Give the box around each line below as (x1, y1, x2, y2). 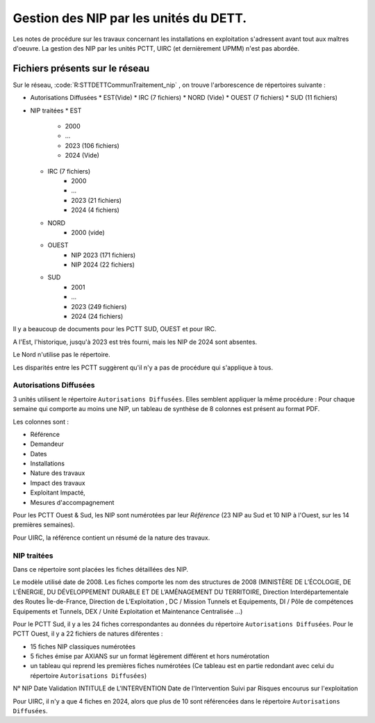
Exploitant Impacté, (30, 488, 86, 497)
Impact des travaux (30, 479, 86, 487)
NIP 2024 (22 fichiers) (71, 260, 135, 269)
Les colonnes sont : (12, 417, 69, 426)
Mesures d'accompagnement (30, 498, 115, 506)
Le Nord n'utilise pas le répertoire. (12, 351, 110, 359)
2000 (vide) (71, 228, 106, 236)
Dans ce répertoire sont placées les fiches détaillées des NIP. (12, 565, 189, 573)
